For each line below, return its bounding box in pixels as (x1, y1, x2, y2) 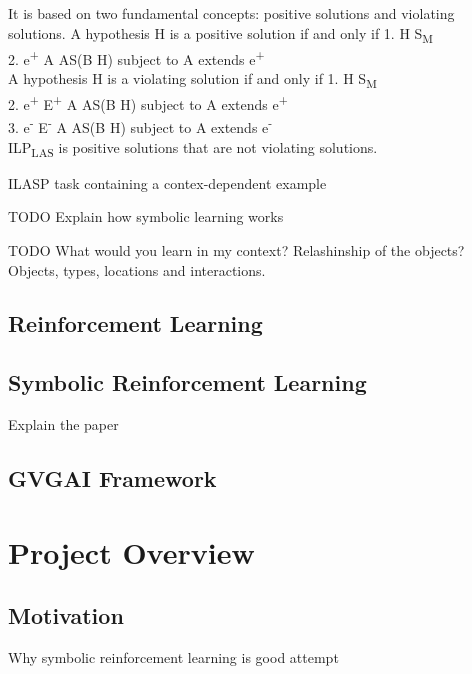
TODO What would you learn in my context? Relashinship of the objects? (8, 239, 465, 260)
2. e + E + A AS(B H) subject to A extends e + (8, 91, 288, 114)
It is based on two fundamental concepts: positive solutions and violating (8, 3, 455, 23)
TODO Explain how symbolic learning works (8, 206, 284, 227)
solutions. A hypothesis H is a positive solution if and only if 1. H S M (8, 22, 434, 46)
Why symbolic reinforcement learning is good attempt (8, 647, 339, 668)
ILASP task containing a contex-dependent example (8, 172, 327, 193)
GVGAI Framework (8, 463, 217, 494)
